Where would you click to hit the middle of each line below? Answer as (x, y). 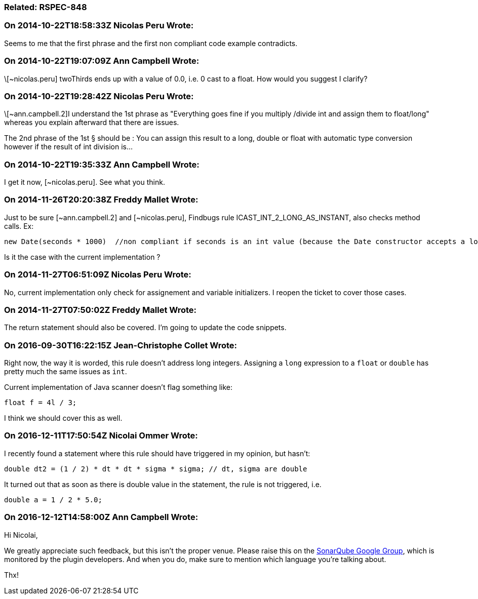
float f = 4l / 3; (41, 403)
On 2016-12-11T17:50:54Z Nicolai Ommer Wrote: (101, 436)
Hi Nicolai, (21, 535)
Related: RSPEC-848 (46, 7)
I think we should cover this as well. (63, 418)
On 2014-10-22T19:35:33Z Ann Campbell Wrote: (102, 164)
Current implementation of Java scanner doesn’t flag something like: (118, 387)
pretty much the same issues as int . (66, 371)
